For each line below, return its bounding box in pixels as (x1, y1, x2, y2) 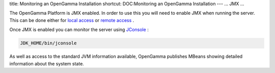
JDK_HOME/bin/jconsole (20, 40, 77, 46)
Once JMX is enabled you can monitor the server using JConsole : (9, 27, 149, 33)
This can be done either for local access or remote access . (9, 17, 134, 23)
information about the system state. (9, 60, 84, 66)
